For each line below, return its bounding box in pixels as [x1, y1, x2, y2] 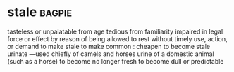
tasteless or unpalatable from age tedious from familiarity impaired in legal [7, 27, 223, 36]
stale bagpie [7, 4, 73, 20]
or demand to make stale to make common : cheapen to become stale [7, 42, 210, 50]
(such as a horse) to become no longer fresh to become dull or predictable [7, 57, 224, 65]
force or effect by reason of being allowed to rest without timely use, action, [7, 34, 228, 43]
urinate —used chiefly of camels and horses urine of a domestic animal [7, 50, 214, 58]
